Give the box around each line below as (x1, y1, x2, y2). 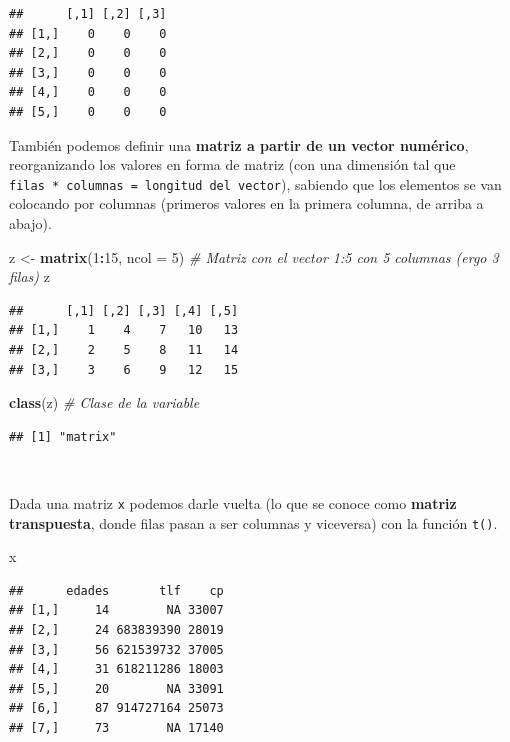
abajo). (9, 213, 52, 233)
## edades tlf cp (9, 583, 224, 598)
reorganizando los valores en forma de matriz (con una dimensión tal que (9, 154, 456, 175)
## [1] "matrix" (9, 429, 117, 444)
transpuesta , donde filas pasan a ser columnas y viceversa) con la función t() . (9, 512, 498, 533)
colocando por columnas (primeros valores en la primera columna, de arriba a (9, 193, 484, 214)
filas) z (9, 266, 50, 287)
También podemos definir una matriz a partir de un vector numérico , (9, 134, 469, 155)
